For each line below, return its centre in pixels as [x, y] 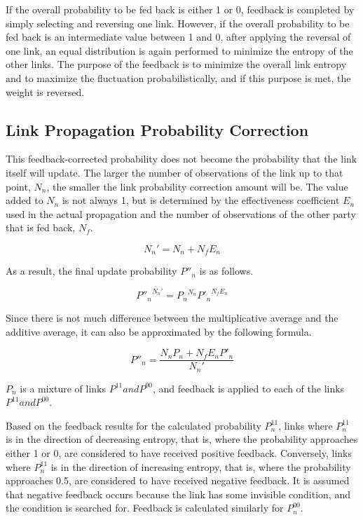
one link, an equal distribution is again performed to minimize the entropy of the [179, 50]
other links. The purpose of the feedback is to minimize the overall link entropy [176, 64]
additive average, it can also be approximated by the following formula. [159, 331]
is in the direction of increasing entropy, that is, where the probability [201, 466]
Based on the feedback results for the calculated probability [133, 425]
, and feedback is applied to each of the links [248, 388]
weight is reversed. [45, 91]
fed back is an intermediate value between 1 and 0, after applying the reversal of [178, 37]
